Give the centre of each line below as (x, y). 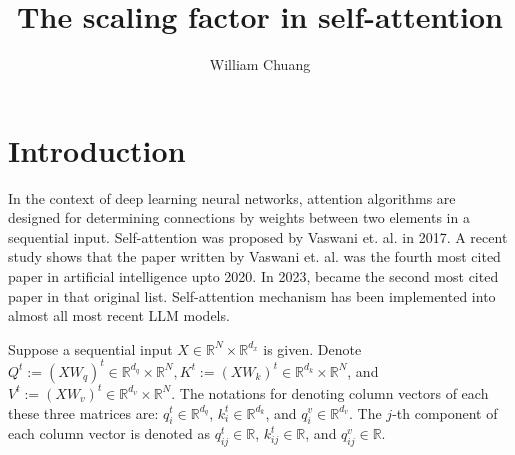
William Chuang (260, 64)
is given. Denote (312, 348)
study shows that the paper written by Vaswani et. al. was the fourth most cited (254, 256)
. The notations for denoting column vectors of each (330, 392)
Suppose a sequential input (90, 348)
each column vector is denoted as (109, 433)
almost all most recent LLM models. (119, 315)
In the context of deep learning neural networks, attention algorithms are (232, 197)
